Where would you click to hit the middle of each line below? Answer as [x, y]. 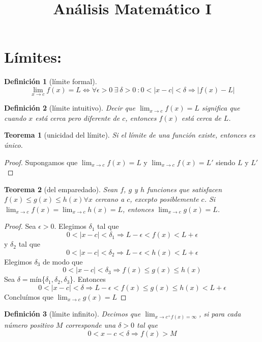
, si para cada [220, 314]
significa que [221, 108]
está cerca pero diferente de [78, 117]
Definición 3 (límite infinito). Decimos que [72, 314]
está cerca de [201, 117]
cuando [15, 117]
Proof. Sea [20, 226]
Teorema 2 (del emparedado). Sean [61, 189]
